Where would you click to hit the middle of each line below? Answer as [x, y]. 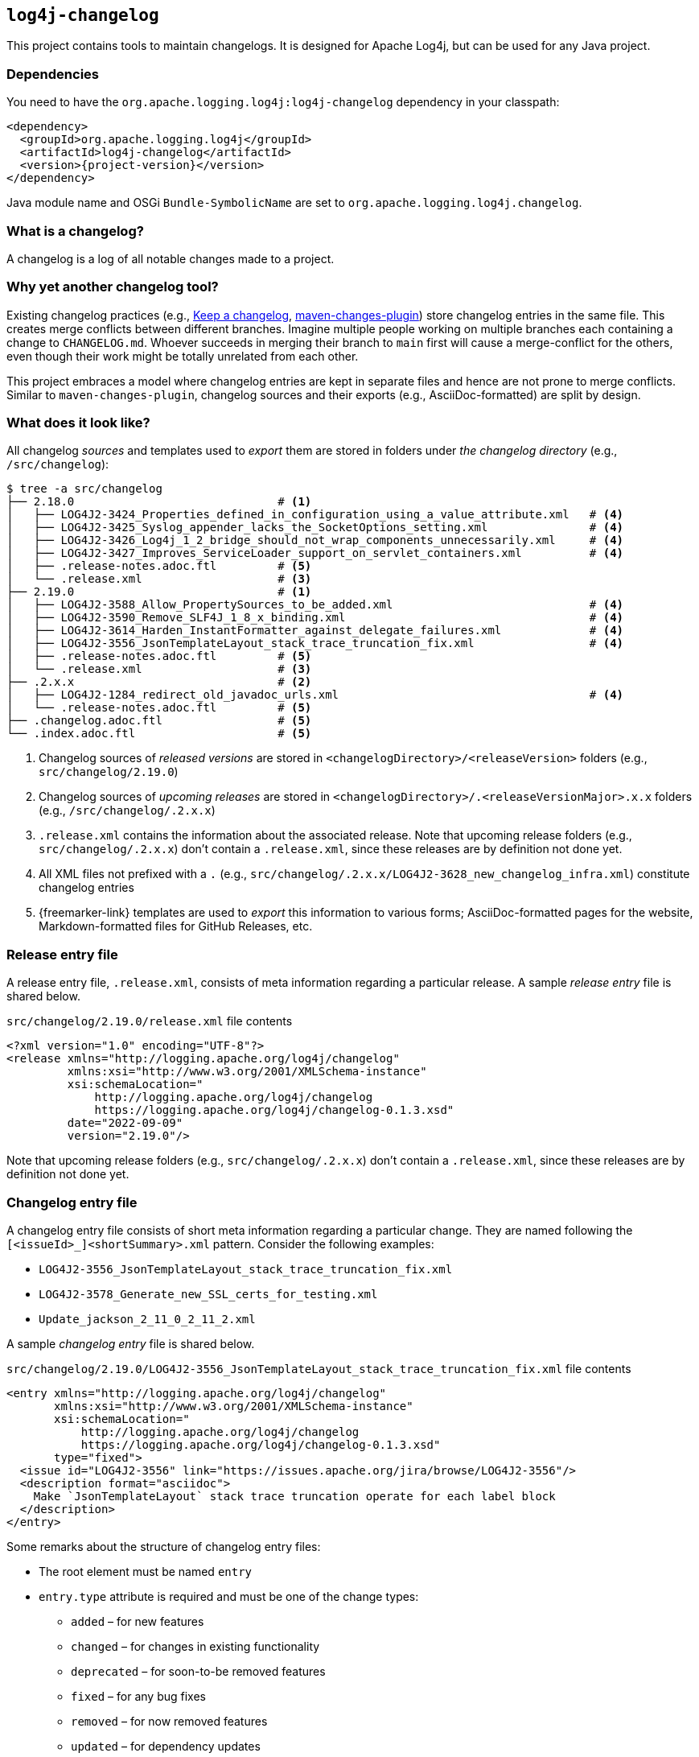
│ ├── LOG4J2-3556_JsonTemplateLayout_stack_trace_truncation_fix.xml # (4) [315, 643]
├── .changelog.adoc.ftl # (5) [159, 721]
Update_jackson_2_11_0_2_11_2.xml [147, 1319]
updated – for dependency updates [166, 1746]
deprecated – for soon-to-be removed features [198, 1671]
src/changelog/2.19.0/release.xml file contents [150, 1021]
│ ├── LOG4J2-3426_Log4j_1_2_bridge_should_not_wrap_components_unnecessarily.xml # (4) [315, 540]
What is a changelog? [75, 231]
